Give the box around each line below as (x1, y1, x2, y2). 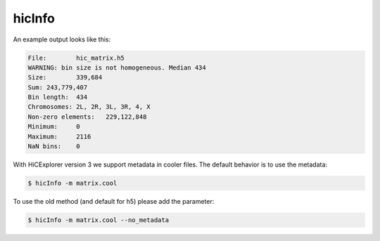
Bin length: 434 (27, 93, 88, 101)
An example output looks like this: (13, 35, 111, 44)
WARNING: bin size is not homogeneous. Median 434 (27, 63, 207, 72)
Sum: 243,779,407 (27, 83, 88, 91)
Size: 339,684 (27, 74, 103, 82)
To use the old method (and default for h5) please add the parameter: (13, 197, 215, 205)
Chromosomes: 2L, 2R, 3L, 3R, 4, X (27, 103, 151, 111)
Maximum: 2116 (27, 132, 91, 141)
